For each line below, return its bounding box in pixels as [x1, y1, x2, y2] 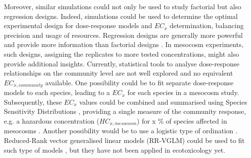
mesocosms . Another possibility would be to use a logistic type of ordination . [4, 126, 237, 136]
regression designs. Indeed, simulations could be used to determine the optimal [4, 11, 238, 21]
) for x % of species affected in [136, 115, 227, 126]
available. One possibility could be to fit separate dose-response [45, 77, 234, 87]
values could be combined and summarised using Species [79, 96, 247, 107]
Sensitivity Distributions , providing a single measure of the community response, [4, 106, 246, 116]
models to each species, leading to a [4, 87, 110, 97]
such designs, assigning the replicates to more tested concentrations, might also [4, 48, 239, 59]
